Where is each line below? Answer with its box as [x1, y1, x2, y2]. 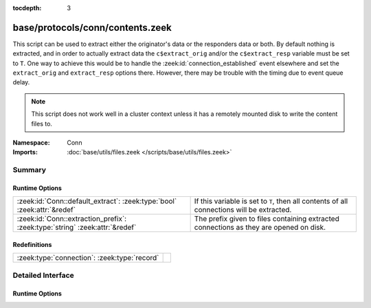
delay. [12, 78, 30, 86]
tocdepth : [12, 4, 42, 12]
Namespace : [12, 139, 51, 147]
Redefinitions [12, 240, 52, 248]
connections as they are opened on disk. [194, 223, 326, 233]
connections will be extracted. [194, 205, 292, 215]
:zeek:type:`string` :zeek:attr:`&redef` [16, 223, 137, 233]
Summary [12, 165, 47, 175]
